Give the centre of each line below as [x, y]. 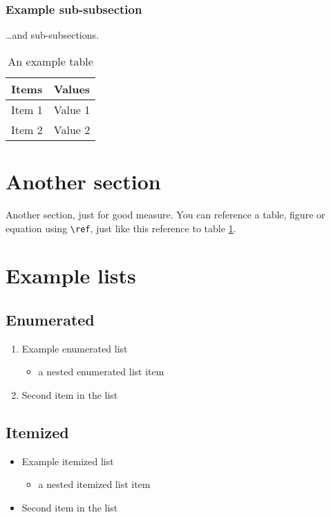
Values [72, 88]
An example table [50, 61]
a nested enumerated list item [101, 372]
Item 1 [27, 109]
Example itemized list [68, 461]
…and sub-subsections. [52, 35]
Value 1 [72, 109]
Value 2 [72, 129]
